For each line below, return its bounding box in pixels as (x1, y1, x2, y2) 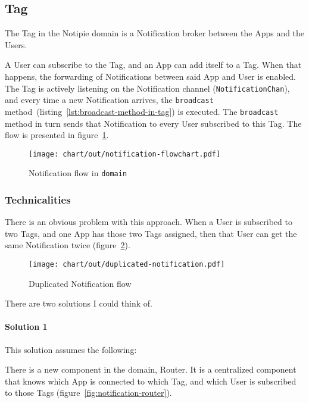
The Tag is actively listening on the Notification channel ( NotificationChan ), (5, 82, 290, 94)
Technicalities (5, 192, 71, 207)
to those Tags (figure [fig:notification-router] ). (5, 386, 172, 399)
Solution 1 (5, 320, 48, 333)
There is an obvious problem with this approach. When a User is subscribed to (5, 215, 292, 228)
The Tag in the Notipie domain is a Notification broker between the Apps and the (5, 27, 305, 39)
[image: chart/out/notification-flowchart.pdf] (29, 149, 221, 158)
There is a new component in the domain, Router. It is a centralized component (5, 363, 296, 376)
